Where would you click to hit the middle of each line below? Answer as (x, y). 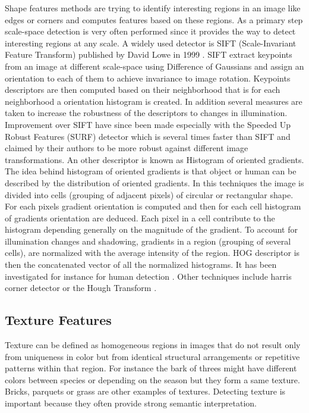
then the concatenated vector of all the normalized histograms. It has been (141, 265)
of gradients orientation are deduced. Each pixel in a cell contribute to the (140, 218)
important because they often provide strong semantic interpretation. (131, 403)
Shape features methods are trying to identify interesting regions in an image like (153, 8)
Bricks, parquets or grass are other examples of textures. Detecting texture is (145, 391)
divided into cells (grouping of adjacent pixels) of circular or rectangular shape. (149, 194)
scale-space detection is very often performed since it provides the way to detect (150, 31)
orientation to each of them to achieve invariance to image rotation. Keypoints (148, 78)
